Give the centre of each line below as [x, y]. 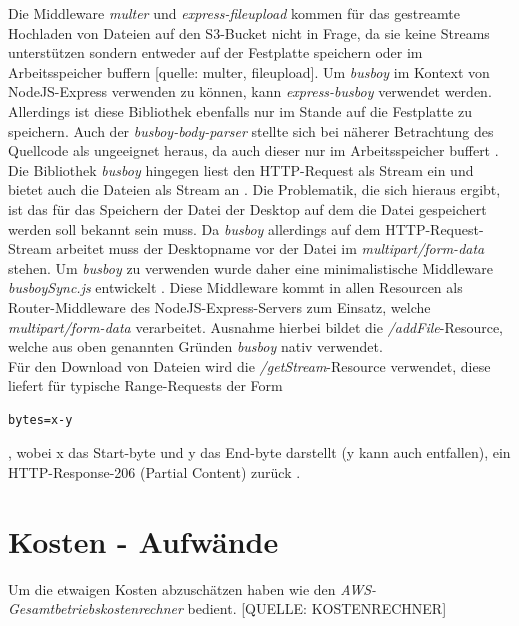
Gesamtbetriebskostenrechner [95, 608]
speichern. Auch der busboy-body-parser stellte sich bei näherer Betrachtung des [251, 130]
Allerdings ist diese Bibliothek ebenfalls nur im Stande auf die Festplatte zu [240, 110]
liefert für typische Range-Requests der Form [145, 385]
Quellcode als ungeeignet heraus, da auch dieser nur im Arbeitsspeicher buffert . [253, 150]
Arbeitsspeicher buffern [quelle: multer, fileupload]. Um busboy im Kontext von [249, 71]
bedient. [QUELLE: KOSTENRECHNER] [317, 608]
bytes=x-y [40, 419]
